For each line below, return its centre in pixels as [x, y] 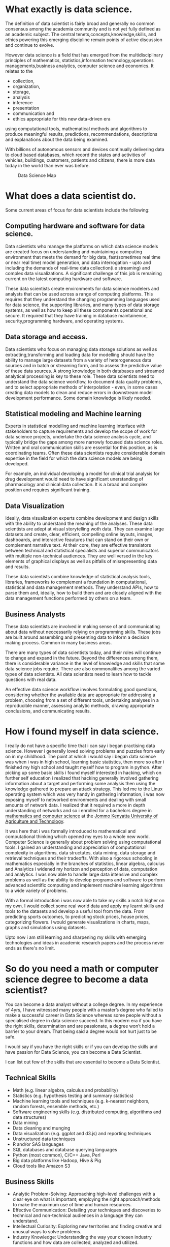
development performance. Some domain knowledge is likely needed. [78, 398]
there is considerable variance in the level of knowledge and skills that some [85, 663]
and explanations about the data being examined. [57, 139]
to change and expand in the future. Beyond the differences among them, [82, 658]
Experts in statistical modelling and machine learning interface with [75, 426]
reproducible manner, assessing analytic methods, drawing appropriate [80, 705]
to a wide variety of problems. [37, 890]
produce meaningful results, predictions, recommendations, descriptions [81, 134]
